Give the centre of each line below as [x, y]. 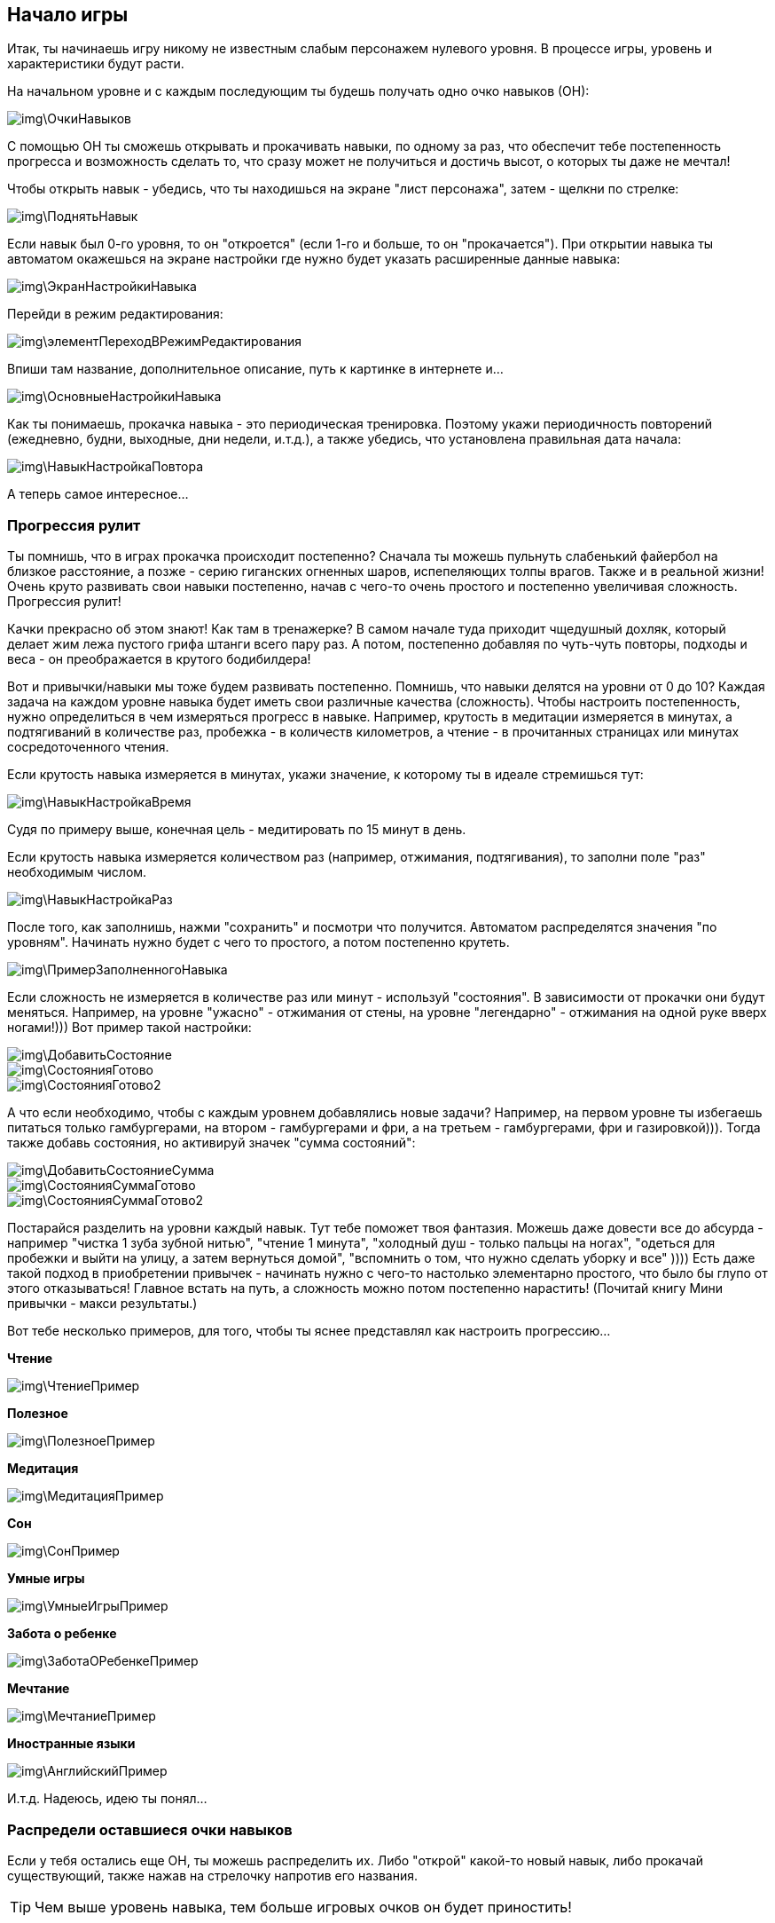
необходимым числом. [77, 872]
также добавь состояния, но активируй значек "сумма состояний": [211, 1143]
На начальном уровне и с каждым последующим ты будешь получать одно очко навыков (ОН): [298, 91]
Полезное [38, 1414]
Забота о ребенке [62, 1634]
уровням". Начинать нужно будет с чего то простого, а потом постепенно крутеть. [258, 942]
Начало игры [68, 15]
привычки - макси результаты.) [102, 1304]
